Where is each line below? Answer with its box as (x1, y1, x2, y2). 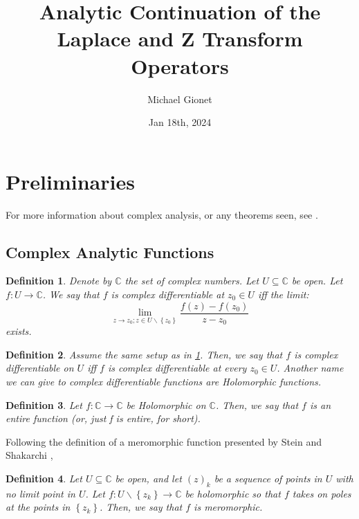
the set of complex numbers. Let (125, 273, 259, 288)
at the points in (6, 500, 71, 514)
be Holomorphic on (126, 397, 206, 412)
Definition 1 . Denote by (6, 273, 112, 288)
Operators (131, 51, 229, 80)
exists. (6, 324, 32, 338)
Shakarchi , (6, 448, 53, 462)
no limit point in (6, 486, 75, 500)
